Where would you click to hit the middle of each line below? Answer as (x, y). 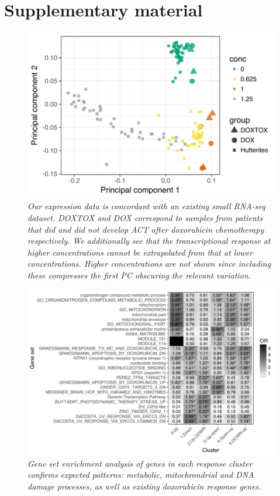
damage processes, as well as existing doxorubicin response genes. (144, 486)
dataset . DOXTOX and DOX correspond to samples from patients (145, 217)
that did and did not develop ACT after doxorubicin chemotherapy (146, 229)
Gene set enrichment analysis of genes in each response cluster (140, 463)
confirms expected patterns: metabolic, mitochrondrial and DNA (141, 475)
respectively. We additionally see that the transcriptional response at (149, 241)
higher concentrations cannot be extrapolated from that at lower (140, 252)
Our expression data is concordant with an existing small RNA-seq (146, 206)
